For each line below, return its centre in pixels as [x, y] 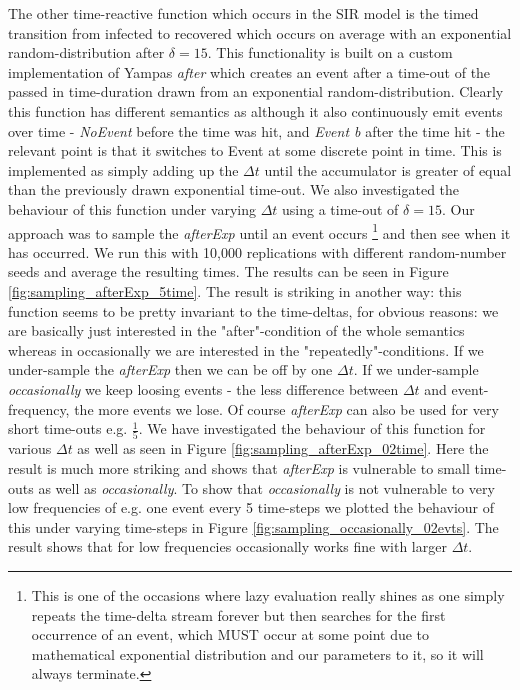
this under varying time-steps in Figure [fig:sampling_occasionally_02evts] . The [253, 526]
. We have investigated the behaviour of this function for [312, 428]
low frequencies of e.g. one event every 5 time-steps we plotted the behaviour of [251, 507]
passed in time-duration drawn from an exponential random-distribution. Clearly [256, 91]
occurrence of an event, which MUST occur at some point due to [230, 634]
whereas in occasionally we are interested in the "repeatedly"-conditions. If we [246, 349]
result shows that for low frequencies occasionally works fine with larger [227, 546]
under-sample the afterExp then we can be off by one [170, 369]
